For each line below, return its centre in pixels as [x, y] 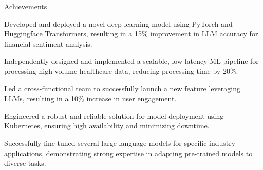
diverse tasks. [25, 163]
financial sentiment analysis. [48, 43]
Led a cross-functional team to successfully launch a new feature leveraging [122, 88]
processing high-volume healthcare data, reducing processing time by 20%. [121, 71]
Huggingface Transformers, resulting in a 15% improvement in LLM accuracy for [131, 34]
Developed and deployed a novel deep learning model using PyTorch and [118, 23]
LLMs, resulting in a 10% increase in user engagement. [90, 98]
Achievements [26, 6]
